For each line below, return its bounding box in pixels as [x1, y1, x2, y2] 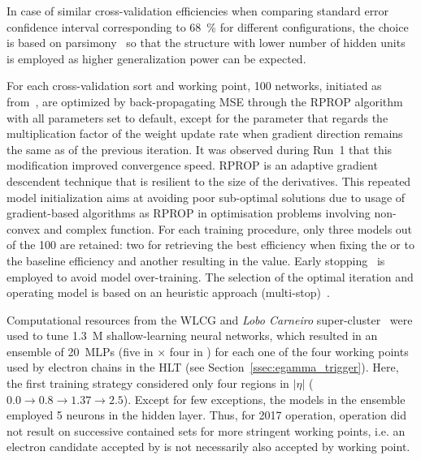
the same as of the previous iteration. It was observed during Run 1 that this [7, 140, 393, 157]
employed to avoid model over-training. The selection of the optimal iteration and [7, 268, 414, 285]
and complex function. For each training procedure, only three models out [43, 220, 413, 237]
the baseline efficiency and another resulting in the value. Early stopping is [7, 251, 385, 269]
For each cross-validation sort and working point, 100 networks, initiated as [7, 77, 382, 94]
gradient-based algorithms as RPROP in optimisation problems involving [7, 204, 371, 221]
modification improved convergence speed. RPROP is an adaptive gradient [7, 157, 378, 174]
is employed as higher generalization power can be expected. [7, 49, 306, 67]
